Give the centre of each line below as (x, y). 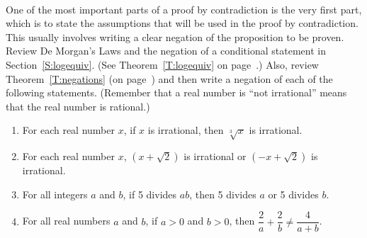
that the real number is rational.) (78, 106)
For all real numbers (66, 221)
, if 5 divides (150, 194)
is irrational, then (186, 130)
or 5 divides (293, 194)
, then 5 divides (223, 194)
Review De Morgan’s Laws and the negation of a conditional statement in (166, 51)
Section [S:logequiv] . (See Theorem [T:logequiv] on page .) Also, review (162, 64)
